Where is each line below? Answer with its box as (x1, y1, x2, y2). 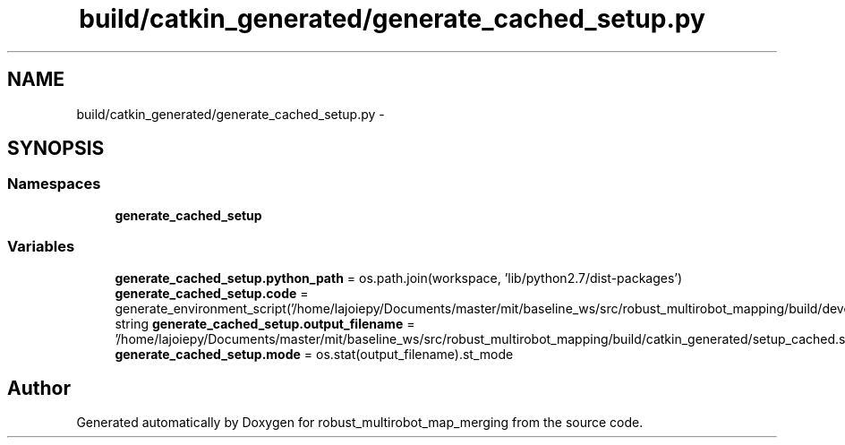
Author (7, 376, 71, 399)
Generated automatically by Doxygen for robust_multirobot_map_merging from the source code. (76, 415, 644, 431)
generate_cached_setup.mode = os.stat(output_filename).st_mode (115, 346, 514, 362)
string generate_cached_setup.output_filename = (115, 315, 415, 331)
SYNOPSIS (7, 137, 105, 160)
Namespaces (7, 175, 101, 193)
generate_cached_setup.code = (115, 285, 309, 301)
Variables (7, 237, 75, 256)
